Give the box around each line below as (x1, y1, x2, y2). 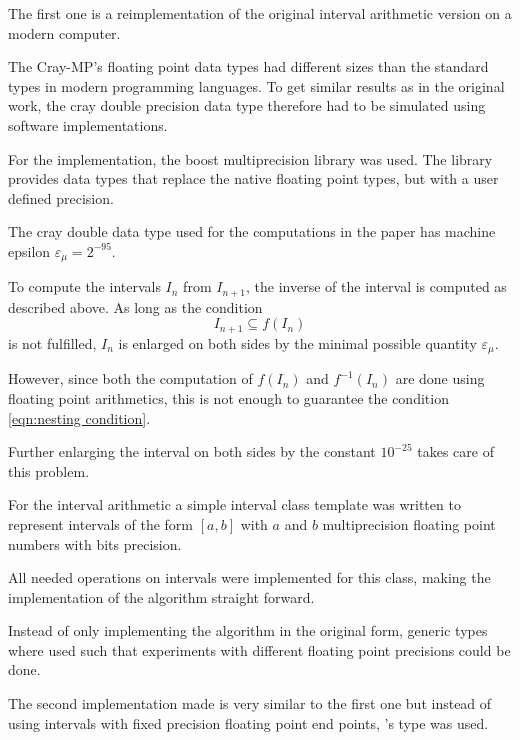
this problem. (8, 460, 90, 481)
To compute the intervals (8, 276, 161, 297)
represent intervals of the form (8, 513, 194, 534)
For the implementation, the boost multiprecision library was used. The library (8, 148, 493, 169)
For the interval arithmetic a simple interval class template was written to (8, 494, 461, 515)
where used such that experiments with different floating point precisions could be (8, 639, 511, 660)
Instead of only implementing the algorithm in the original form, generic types (8, 620, 488, 641)
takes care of (417, 441, 494, 462)
